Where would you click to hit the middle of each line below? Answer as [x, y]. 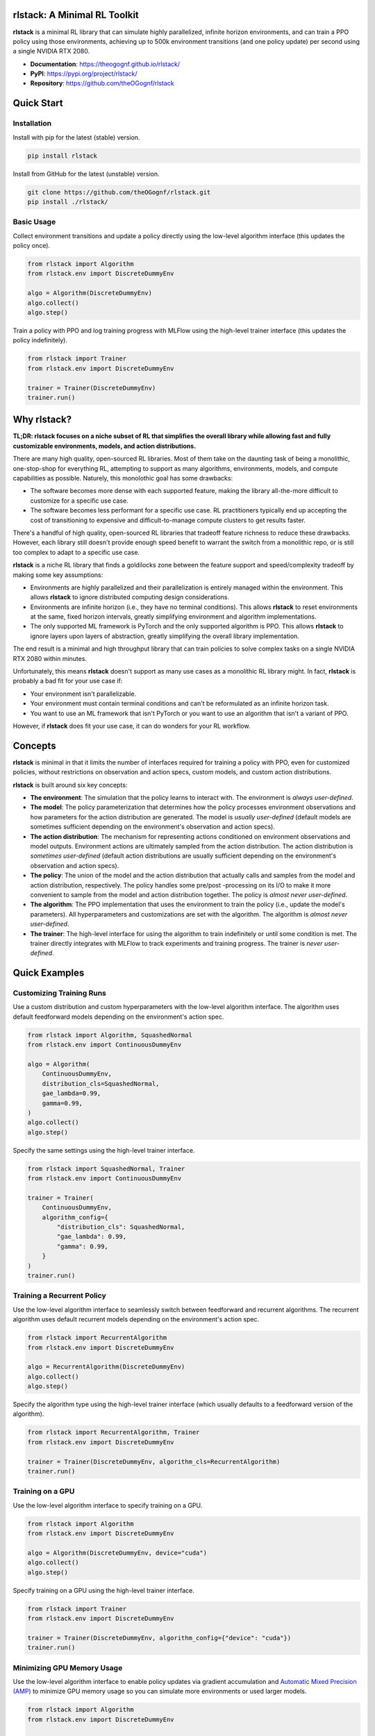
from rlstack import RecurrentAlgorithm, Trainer [114, 1433]
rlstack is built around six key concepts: [70, 785]
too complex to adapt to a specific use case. [76, 552]
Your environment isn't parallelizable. [83, 694]
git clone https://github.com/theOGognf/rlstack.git [119, 192]
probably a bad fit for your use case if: [68, 681]
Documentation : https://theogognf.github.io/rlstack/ [105, 64]
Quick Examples [49, 973]
